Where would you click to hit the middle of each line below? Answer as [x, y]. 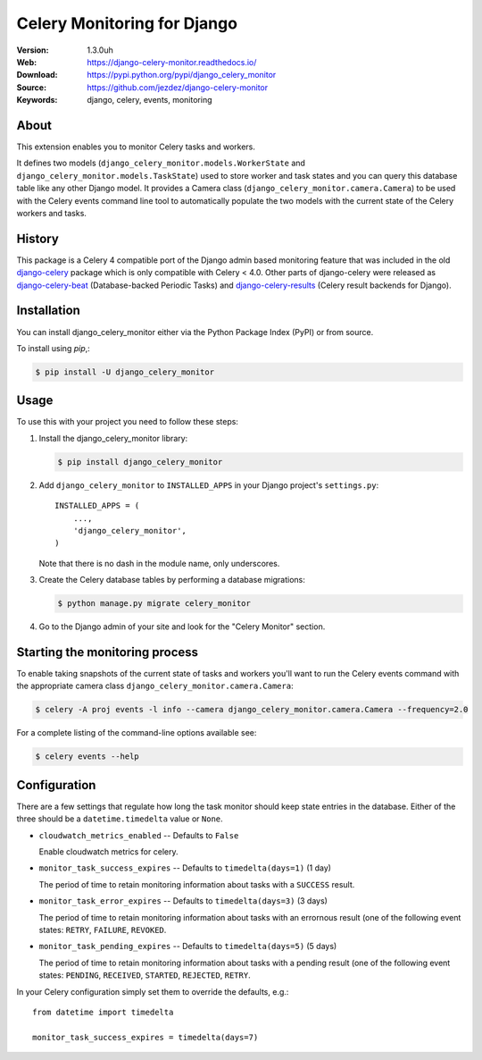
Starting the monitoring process [108, 652]
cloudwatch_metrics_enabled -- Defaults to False [139, 835]
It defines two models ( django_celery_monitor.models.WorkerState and [161, 163]
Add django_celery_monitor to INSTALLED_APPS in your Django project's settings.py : [209, 485]
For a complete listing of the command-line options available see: [137, 733]
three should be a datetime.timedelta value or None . [120, 819]
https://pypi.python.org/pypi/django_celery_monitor [182, 75]
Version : [33, 50]
